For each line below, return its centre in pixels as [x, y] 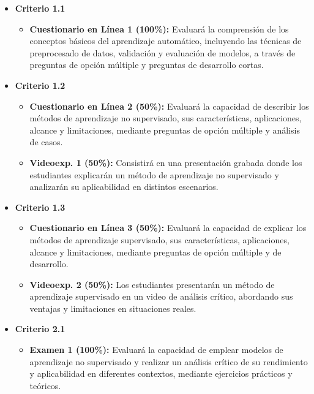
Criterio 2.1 [40, 329]
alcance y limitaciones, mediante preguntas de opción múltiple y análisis [165, 130]
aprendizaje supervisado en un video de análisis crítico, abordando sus [161, 296]
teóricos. [45, 385]
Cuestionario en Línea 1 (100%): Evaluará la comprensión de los [159, 28]
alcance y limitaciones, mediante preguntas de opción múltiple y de [155, 252]
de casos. [46, 142]
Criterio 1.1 [40, 8]
